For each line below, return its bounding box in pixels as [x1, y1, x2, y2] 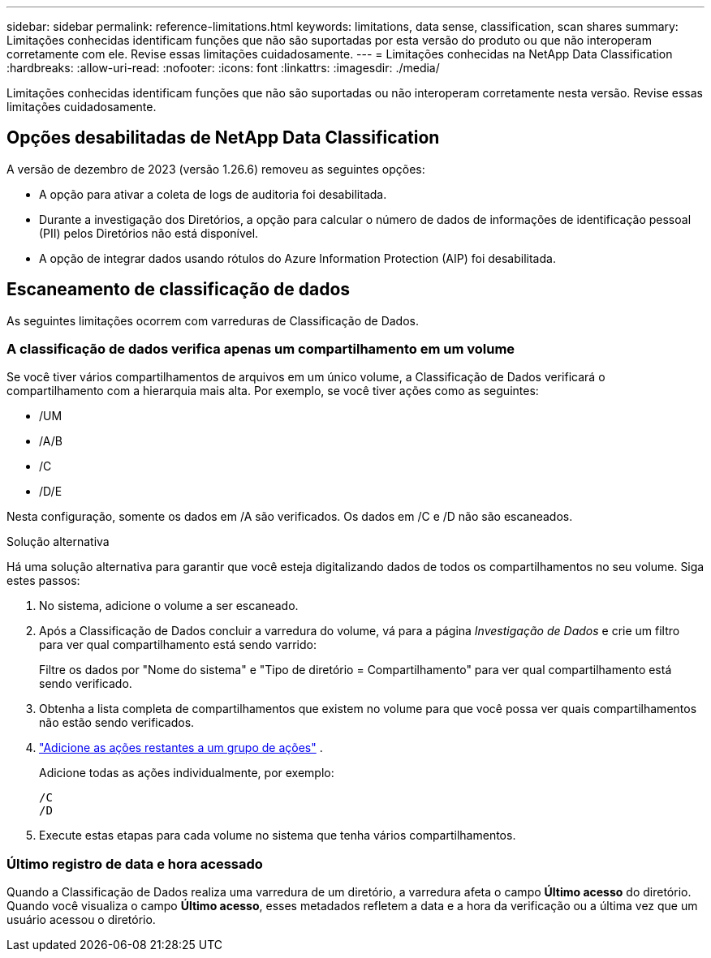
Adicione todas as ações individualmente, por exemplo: [39, 766, 334, 780]
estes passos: [6, 574, 80, 588]
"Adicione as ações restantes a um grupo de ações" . [39, 741, 323, 755]
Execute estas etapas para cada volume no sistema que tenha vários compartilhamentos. [39, 828, 516, 843]
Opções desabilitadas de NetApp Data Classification [6, 127, 440, 148]
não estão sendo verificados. [39, 715, 195, 730]
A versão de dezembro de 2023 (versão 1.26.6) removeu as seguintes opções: [6, 161, 425, 176]
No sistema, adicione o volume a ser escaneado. [39, 599, 299, 613]
